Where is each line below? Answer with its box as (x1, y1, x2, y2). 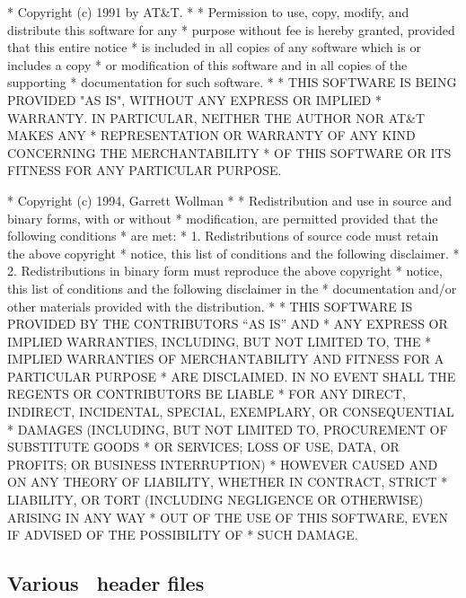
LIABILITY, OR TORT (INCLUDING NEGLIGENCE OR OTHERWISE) (7, 490, 424, 509)
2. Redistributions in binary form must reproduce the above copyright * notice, (7, 261, 443, 280)
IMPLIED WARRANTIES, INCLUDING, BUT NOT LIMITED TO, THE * (7, 331, 432, 350)
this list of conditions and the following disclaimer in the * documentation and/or (7, 278, 457, 297)
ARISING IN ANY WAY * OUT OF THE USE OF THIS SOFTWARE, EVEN (7, 507, 448, 526)
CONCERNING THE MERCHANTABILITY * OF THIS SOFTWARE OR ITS (7, 143, 452, 162)
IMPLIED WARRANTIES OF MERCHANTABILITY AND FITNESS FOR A (7, 349, 444, 368)
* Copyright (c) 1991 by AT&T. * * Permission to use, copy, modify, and (7, 3, 409, 21)
